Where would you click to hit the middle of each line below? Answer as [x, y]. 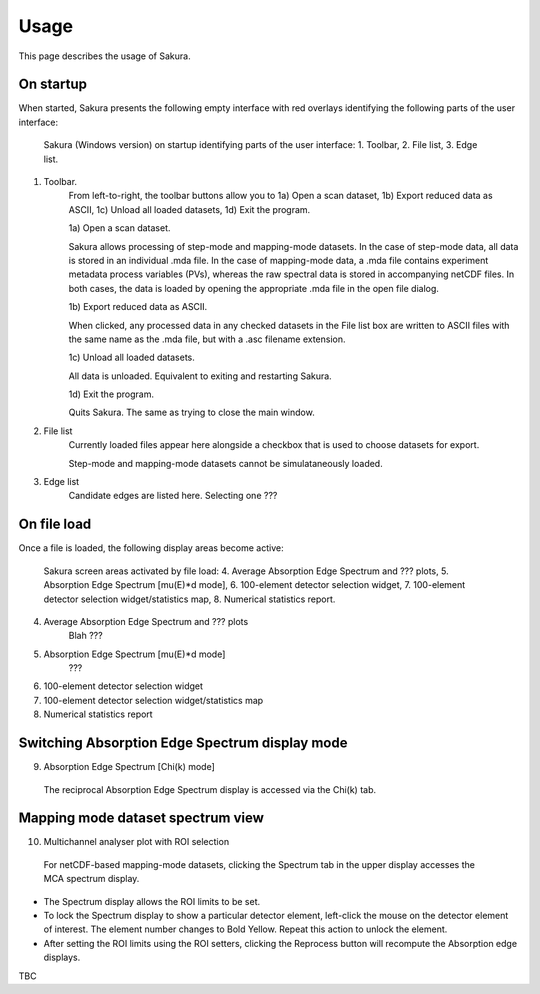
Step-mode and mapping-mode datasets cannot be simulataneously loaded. [226, 463]
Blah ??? [86, 636]
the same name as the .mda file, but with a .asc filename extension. [207, 339]
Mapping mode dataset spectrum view [141, 818]
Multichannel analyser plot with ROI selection [136, 842]
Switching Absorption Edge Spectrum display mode [183, 743]
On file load [55, 524]
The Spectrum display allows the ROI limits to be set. [151, 901]
